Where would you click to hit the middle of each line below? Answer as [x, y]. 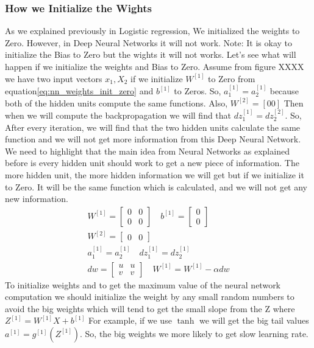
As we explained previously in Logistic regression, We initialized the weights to [152, 31]
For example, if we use [130, 320]
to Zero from [231, 78]
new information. [37, 199]
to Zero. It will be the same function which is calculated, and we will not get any [156, 186]
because [284, 91]
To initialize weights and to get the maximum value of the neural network [143, 284]
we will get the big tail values [254, 320]
